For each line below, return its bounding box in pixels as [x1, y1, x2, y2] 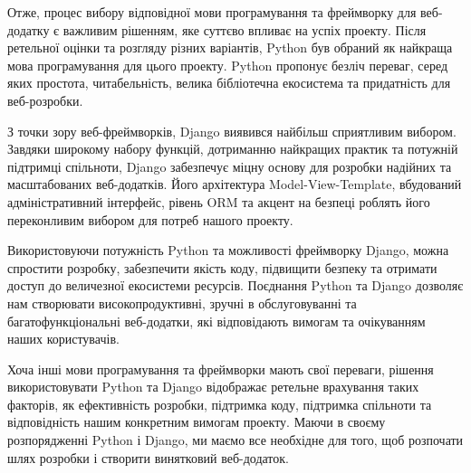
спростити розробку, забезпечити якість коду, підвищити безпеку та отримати [7, 258, 437, 277]
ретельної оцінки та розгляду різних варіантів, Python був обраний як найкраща [7, 38, 453, 57]
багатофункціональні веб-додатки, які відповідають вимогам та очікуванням [7, 311, 426, 330]
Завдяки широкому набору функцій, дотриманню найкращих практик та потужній [7, 139, 458, 158]
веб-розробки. [7, 90, 83, 109]
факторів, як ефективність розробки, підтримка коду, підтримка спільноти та [7, 394, 432, 413]
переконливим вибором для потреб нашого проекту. [7, 210, 293, 229]
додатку [7, 20, 50, 39]
